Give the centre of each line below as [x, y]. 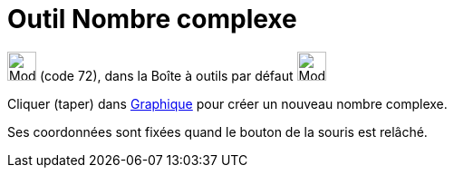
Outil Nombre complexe [152, 19]
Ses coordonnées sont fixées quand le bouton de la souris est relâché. [217, 131]
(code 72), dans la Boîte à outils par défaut [166, 75]
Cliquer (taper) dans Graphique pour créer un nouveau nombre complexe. [227, 103]
